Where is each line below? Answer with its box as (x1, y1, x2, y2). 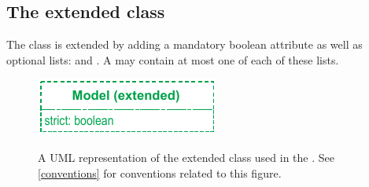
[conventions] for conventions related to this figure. (38, 164, 282, 181)
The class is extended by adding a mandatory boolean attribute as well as (6, 36, 363, 53)
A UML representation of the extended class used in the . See (38, 148, 334, 165)
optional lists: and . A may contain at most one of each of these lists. (6, 51, 339, 68)
